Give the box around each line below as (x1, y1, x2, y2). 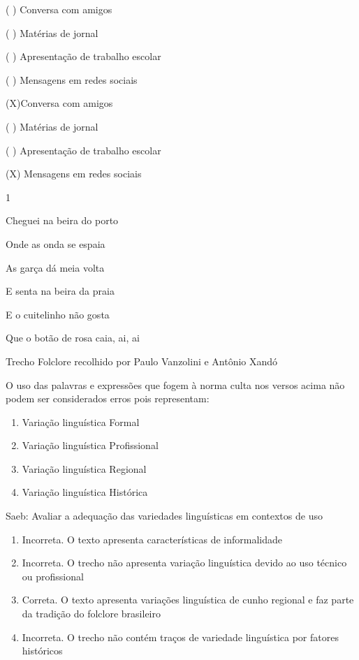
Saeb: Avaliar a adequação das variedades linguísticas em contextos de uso (6, 508, 323, 523)
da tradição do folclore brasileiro (22, 606, 161, 621)
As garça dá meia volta (6, 260, 105, 274)
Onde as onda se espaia (6, 236, 105, 251)
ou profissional (22, 569, 84, 583)
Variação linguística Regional (22, 461, 147, 476)
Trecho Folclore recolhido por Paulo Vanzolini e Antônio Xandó (6, 353, 278, 368)
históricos (22, 643, 63, 658)
